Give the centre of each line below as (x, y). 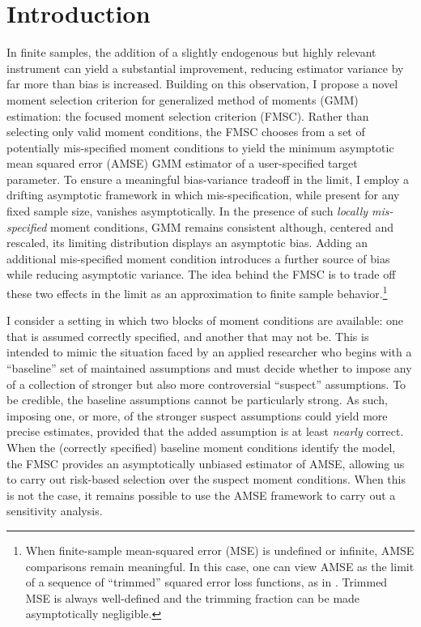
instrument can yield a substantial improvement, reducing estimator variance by (205, 68)
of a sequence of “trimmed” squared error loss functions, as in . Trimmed (206, 582)
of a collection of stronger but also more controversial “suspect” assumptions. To (206, 384)
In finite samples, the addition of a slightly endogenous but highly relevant (191, 52)
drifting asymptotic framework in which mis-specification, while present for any (203, 195)
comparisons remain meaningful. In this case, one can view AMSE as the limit (220, 566)
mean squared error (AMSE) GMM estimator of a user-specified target (182, 163)
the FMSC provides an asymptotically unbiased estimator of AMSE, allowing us (206, 463)
